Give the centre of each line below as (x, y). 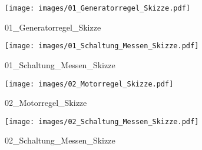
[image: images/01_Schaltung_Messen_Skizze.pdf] (102, 46)
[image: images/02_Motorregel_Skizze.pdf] (89, 84)
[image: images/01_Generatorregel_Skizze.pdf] (97, 8)
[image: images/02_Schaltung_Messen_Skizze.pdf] (102, 121)
